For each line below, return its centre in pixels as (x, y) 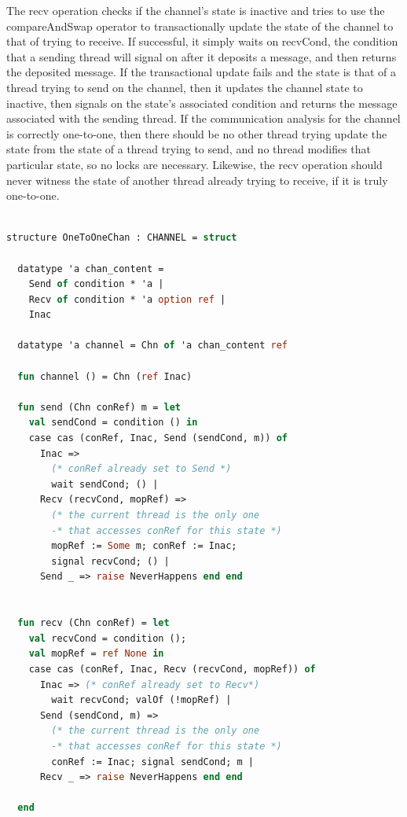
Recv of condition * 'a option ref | (127, 299)
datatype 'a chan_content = (91, 269)
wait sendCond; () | (105, 484)
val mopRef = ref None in (96, 654)
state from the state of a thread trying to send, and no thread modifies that (189, 149)
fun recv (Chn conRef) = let (93, 623)
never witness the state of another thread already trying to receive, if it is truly (197, 180)
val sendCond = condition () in (113, 423)
